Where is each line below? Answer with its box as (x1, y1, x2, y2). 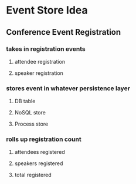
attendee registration (14, 58, 66, 65)
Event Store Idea (6, 4, 88, 17)
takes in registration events (6, 45, 86, 53)
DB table (14, 98, 36, 105)
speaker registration (14, 69, 63, 77)
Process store (14, 120, 49, 127)
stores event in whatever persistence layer (6, 84, 131, 92)
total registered (14, 172, 52, 179)
